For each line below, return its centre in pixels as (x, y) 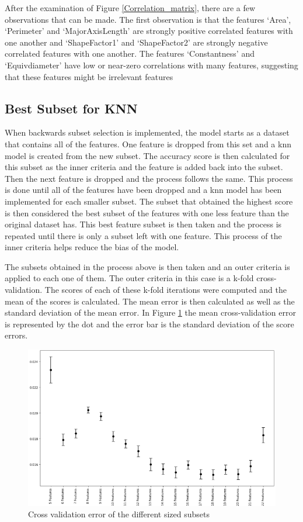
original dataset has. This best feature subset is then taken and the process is (143, 224)
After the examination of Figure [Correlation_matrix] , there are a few (130, 8)
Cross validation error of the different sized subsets (119, 514)
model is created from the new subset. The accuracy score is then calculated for (147, 155)
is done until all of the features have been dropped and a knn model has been (143, 190)
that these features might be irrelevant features (89, 76)
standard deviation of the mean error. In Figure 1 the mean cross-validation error (150, 312)
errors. (16, 335)
